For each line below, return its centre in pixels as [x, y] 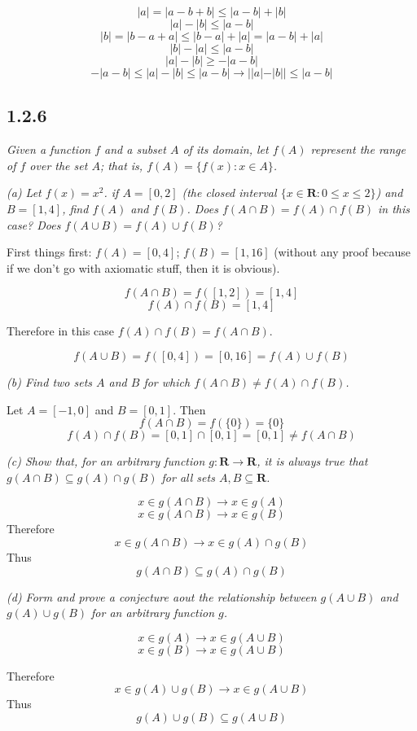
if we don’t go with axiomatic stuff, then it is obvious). [143, 267]
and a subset [135, 149]
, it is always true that [312, 461]
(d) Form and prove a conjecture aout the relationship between [162, 596]
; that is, [121, 165]
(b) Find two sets [50, 381]
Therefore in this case [61, 331]
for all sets [188, 477]
